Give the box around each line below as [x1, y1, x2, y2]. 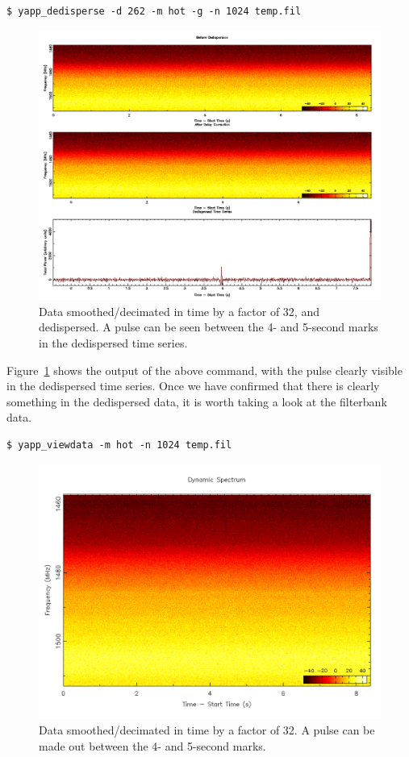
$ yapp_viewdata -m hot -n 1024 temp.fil [6, 439, 232, 451]
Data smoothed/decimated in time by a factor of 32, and [39, 302, 319, 319]
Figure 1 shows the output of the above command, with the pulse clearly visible [6, 361, 403, 378]
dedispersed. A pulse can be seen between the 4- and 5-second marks [39, 318, 378, 335]
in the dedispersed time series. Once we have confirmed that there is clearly [6, 377, 380, 394]
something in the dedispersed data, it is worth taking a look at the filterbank [6, 393, 387, 410]
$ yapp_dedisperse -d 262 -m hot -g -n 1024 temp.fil [6, 6, 302, 17]
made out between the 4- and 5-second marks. [39, 738, 266, 755]
